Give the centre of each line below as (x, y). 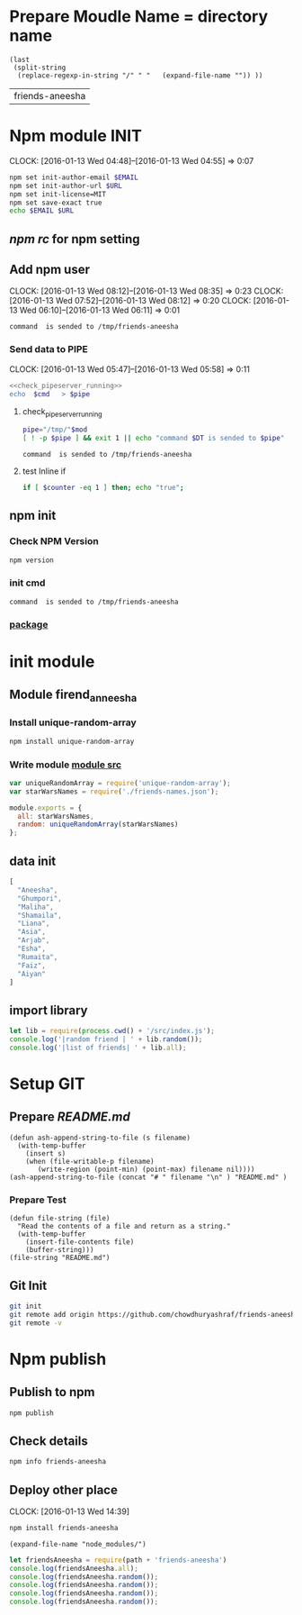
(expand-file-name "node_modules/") (78, 1544)
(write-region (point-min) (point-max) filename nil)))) (146, 1169)
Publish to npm (52, 1392)
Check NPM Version (54, 541)
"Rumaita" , (38, 957)
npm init (33, 516)
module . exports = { (46, 808)
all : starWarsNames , (56, 816)
